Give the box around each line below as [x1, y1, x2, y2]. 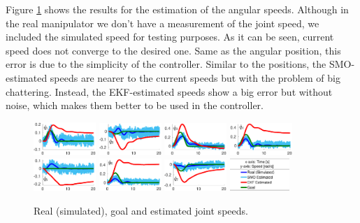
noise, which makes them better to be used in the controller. [6, 98, 264, 113]
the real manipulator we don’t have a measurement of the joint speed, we [6, 15, 319, 30]
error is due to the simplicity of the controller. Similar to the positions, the [6, 57, 326, 71]
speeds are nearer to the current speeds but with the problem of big [50, 70, 340, 85]
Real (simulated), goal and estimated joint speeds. [34, 203, 248, 217]
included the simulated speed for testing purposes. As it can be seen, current [6, 29, 334, 44]
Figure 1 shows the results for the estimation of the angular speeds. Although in [6, 2, 349, 16]
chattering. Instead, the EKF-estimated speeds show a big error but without [6, 84, 333, 99]
